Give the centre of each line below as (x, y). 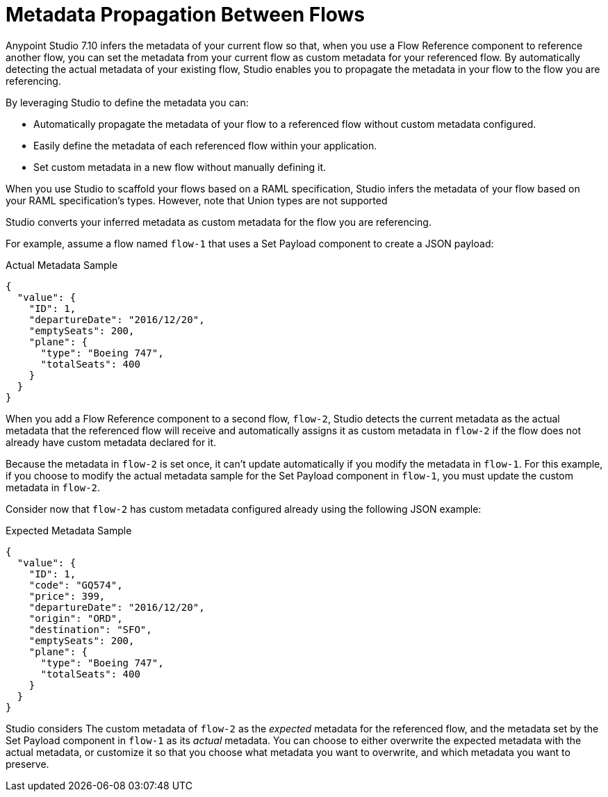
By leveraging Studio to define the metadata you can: (127, 102)
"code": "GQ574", (76, 585)
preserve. (27, 764)
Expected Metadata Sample (69, 530)
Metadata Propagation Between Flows (185, 15)
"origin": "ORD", (76, 618)
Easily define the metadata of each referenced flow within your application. (205, 145)
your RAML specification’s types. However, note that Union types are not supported (197, 200)
